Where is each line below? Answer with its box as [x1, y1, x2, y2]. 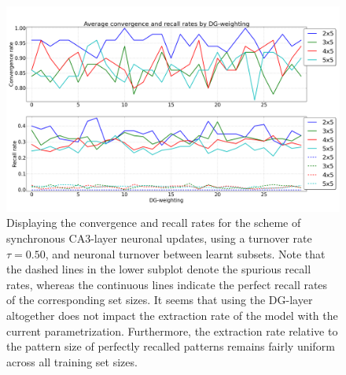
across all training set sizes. [6, 353, 138, 369]
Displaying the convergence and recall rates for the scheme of [6, 214, 301, 231]
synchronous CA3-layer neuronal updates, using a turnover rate [6, 230, 312, 247]
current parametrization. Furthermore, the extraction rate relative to [6, 322, 338, 339]
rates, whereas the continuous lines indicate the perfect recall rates [6, 276, 328, 292]
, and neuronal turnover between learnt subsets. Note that [45, 245, 326, 262]
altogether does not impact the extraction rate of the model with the [6, 307, 338, 324]
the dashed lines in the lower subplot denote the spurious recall [6, 261, 311, 277]
